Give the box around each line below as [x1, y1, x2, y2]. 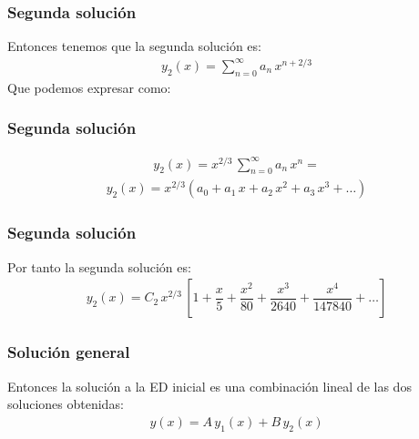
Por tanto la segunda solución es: [7, 257, 191, 276]
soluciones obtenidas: [7, 394, 124, 413]
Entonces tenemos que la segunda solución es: [7, 36, 261, 56]
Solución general [7, 341, 130, 363]
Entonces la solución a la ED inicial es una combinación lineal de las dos [7, 376, 412, 395]
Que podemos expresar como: [7, 77, 171, 97]
